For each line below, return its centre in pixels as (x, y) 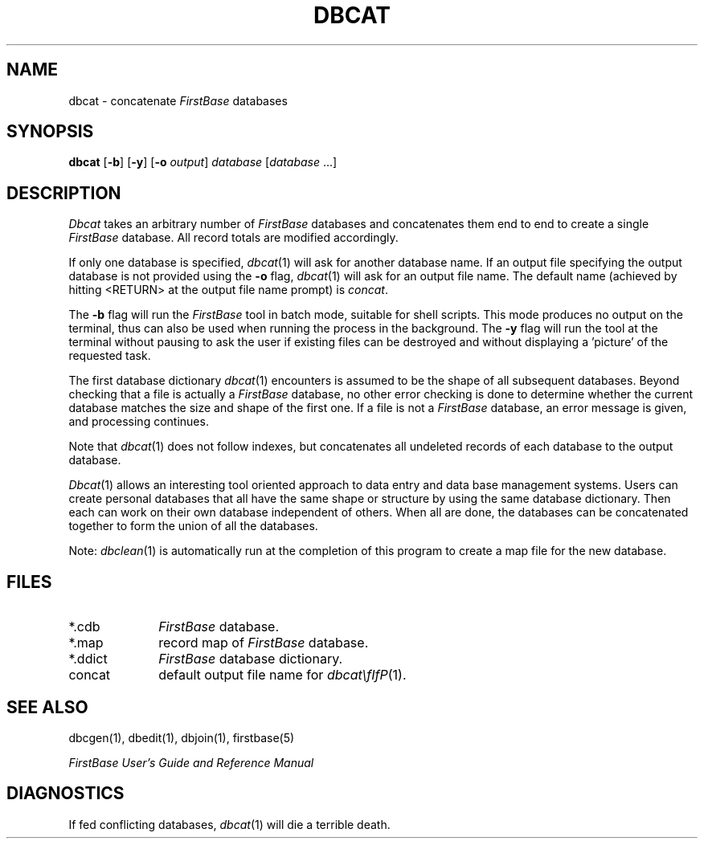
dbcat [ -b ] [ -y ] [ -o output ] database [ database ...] (203, 162)
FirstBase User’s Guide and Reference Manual (191, 762)
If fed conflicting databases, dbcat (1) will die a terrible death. (229, 824)
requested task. (110, 356)
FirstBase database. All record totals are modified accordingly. (233, 238)
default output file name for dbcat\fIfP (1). (282, 675)
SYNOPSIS (50, 132)
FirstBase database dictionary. (251, 659)
